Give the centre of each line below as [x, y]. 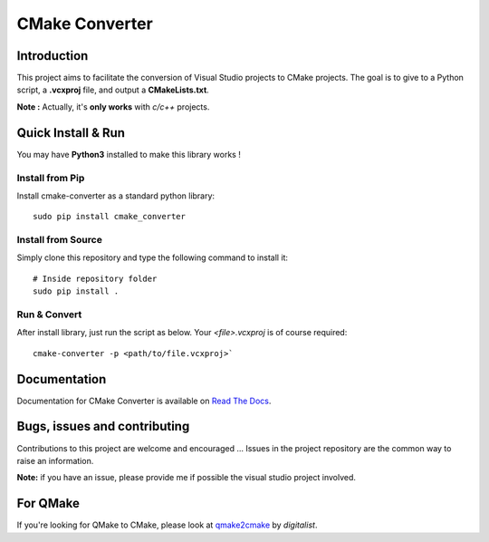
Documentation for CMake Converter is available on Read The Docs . [144, 401]
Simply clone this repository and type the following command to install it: [153, 257]
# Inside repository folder [95, 278]
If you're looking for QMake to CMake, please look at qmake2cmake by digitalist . [167, 525]
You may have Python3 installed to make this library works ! [129, 154]
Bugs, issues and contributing [103, 426]
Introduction [53, 56]
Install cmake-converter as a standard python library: [116, 196]
